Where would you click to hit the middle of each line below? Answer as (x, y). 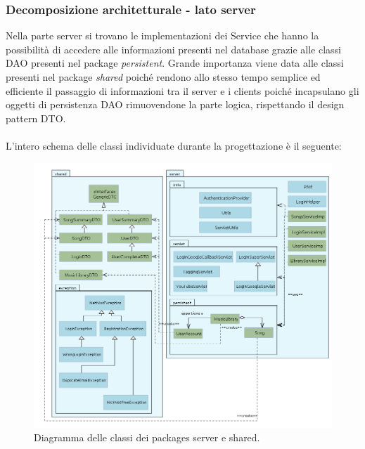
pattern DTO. (36, 118)
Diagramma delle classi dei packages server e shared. (147, 437)
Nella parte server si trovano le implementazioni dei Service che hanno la (162, 35)
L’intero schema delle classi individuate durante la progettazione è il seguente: (174, 145)
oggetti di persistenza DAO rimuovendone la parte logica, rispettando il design (175, 104)
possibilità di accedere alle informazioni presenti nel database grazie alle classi (173, 49)
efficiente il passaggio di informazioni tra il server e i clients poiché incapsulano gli (182, 90)
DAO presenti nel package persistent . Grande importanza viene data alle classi (175, 63)
